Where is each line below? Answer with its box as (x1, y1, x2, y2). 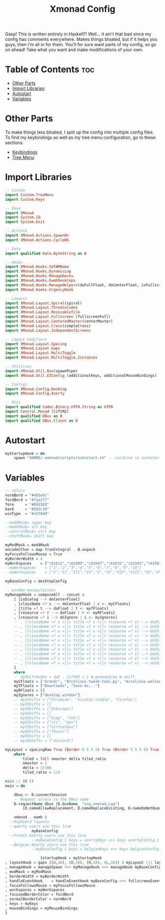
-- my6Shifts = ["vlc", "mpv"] (14, 720, 78, 725)
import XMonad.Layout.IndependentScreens (5, 328, 91, 333)
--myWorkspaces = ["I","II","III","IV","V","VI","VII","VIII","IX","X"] (5, 570, 164, 575)
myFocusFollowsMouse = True (5, 551, 63, 557)
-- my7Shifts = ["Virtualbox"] (14, 725, 78, 730)
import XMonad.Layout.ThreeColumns (5, 305, 78, 310)
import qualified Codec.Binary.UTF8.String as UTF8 (5, 405, 113, 409)
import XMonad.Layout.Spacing (5, 341, 67, 347)
